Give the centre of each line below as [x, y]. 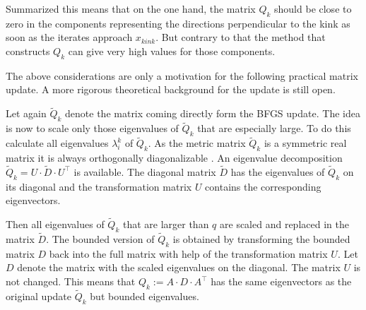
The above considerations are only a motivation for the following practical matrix [182, 75]
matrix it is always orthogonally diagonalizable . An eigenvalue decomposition [174, 158]
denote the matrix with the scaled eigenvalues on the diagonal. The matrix [179, 267]
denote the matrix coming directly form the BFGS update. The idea [213, 113]
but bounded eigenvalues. [144, 296]
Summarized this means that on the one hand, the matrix [131, 8]
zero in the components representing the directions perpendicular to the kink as [178, 23]
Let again [26, 113]
